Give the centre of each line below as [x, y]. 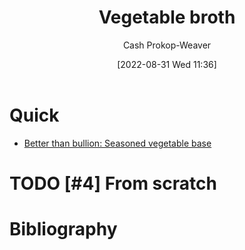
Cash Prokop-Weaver [167, 45]
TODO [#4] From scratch [113, 183]
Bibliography [63, 229]
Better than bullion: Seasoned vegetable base [117, 143]
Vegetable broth [167, 17]
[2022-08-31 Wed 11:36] [167, 64]
